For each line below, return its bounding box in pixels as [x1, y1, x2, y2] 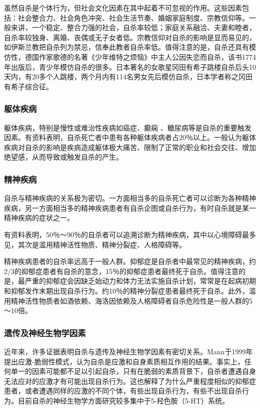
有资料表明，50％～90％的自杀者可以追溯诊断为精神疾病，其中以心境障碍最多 [4, 229, 256, 239]
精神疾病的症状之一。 [4, 212, 74, 223]
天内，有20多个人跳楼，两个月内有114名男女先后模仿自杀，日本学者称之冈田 [4, 71, 252, 82]
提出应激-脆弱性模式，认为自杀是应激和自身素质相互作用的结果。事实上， [4, 356, 244, 366]
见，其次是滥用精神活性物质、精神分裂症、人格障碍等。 [4, 239, 186, 249]
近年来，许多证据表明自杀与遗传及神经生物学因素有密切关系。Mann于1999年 [4, 346, 253, 356]
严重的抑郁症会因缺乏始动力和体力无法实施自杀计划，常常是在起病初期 [24, 276, 256, 286]
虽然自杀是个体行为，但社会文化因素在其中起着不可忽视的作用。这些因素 [4, 3, 242, 13]
